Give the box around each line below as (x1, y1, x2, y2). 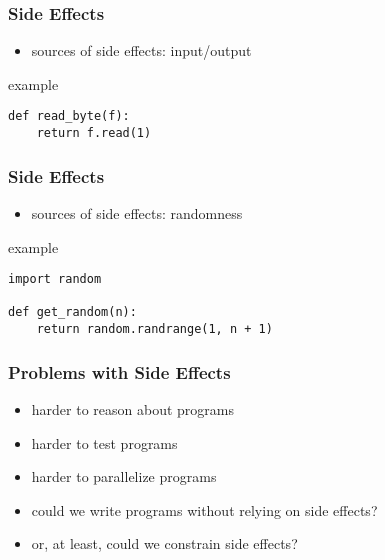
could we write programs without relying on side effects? (31, 499, 378, 520)
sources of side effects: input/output (31, 40, 252, 61)
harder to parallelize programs (31, 466, 217, 487)
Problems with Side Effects (8, 359, 231, 384)
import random (8, 272, 102, 287)
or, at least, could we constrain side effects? (31, 533, 298, 554)
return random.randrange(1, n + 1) (36, 322, 273, 337)
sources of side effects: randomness (31, 202, 243, 223)
